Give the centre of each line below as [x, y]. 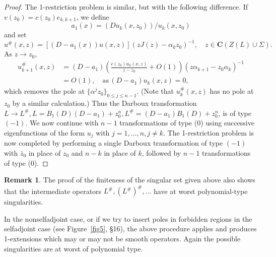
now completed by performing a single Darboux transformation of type [114, 143]
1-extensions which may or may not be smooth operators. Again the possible [122, 238]
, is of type [235, 113]
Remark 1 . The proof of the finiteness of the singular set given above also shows [130, 180]
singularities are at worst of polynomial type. [74, 248]
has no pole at [232, 91]
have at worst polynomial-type [201, 191]
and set [15, 35]
